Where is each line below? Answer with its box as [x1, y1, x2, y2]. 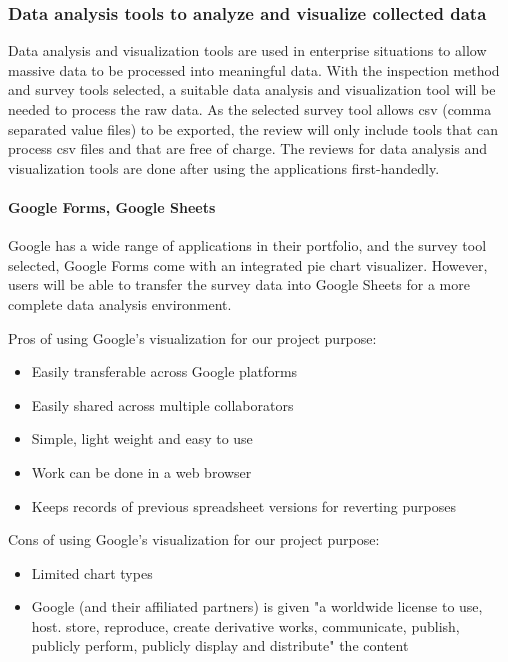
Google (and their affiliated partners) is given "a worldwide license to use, [31, 596, 483, 617]
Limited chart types [31, 562, 153, 583]
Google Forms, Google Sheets [8, 196, 216, 217]
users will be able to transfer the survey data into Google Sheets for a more [8, 274, 470, 295]
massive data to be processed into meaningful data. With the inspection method [8, 59, 500, 80]
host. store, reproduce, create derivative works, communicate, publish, [31, 615, 460, 636]
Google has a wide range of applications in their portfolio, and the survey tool [8, 235, 487, 256]
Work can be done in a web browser [31, 461, 252, 482]
